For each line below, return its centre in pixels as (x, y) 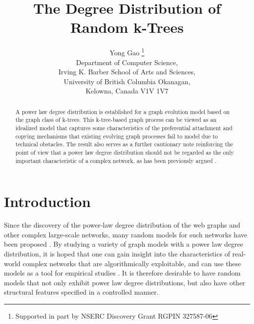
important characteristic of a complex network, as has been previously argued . (116, 160)
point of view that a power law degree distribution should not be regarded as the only (125, 152)
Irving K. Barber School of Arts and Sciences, (127, 72)
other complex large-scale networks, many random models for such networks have (126, 234)
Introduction (47, 201)
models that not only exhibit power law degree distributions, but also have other (125, 282)
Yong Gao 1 (127, 52)
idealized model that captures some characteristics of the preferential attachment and (124, 128)
